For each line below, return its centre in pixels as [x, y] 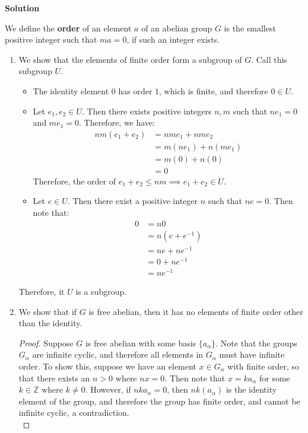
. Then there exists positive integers [147, 111]
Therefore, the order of [74, 181]
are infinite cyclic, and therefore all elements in [118, 354]
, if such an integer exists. [173, 39]
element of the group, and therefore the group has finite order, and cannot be [159, 401]
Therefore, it [42, 292]
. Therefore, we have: [117, 122]
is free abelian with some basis [141, 343]
